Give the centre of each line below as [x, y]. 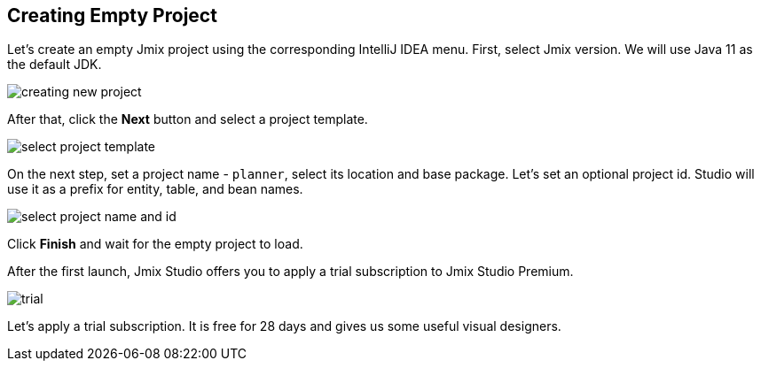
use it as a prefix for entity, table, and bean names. [155, 189]
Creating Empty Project [112, 15]
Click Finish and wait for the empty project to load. [155, 244]
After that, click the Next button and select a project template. [188, 119]
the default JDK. [55, 65]
